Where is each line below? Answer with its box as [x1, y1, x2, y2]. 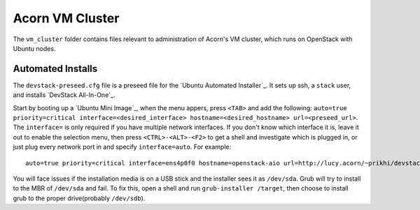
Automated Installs [13, 63, 98, 75]
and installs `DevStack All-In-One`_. [13, 91, 115, 99]
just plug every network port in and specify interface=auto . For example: [13, 143, 232, 151]
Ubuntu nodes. [13, 44, 56, 52]
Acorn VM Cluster [13, 10, 120, 26]
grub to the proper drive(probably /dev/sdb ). [13, 194, 146, 202]
